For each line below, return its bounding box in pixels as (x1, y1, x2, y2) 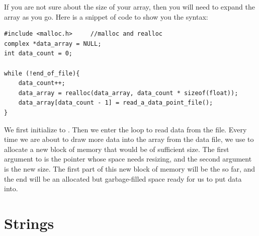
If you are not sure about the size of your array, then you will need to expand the (4, 2, 255, 12)
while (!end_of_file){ (4, 69, 80, 77)
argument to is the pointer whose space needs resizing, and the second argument (4, 153, 252, 164)
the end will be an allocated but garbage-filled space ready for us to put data (4, 173, 242, 184)
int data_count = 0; (4, 50, 73, 57)
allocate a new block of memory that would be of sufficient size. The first (4, 143, 229, 154)
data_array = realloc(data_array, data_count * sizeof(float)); (18, 89, 238, 97)
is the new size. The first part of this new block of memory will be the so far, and (4, 163, 255, 174)
